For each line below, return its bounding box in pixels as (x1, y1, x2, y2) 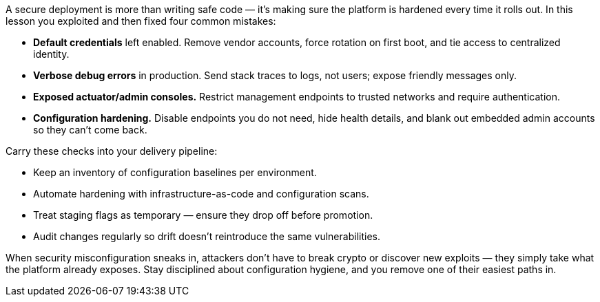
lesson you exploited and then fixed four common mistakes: (6, 15, 276, 27)
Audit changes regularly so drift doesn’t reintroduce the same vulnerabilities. (33, 230, 380, 242)
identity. (33, 48, 70, 60)
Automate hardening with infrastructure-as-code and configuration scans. (33, 188, 369, 199)
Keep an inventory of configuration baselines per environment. (33, 166, 317, 178)
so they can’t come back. (33, 124, 147, 136)
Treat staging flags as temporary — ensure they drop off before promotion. (33, 209, 373, 221)
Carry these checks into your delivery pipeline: (6, 145, 218, 157)
